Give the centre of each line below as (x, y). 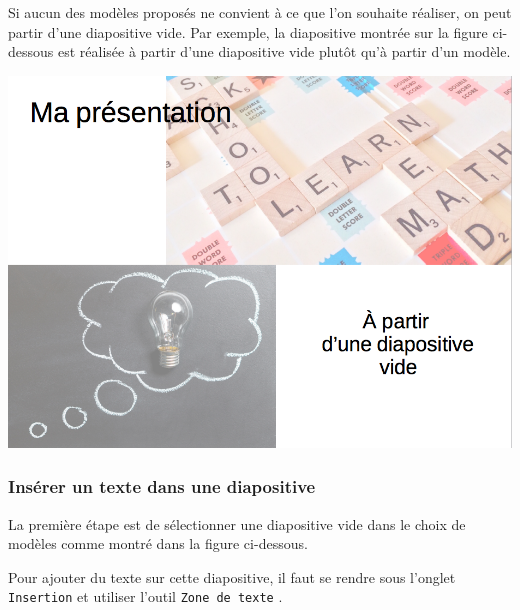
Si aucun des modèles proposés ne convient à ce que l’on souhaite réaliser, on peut (260, 12)
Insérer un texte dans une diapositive (162, 486)
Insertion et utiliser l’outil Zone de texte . (145, 596)
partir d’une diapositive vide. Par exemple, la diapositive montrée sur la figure (248, 31)
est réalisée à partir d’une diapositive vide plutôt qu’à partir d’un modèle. (284, 51)
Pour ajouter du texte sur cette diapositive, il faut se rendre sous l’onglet (232, 576)
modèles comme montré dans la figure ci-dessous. (158, 543)
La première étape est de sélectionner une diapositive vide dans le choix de (237, 523)
